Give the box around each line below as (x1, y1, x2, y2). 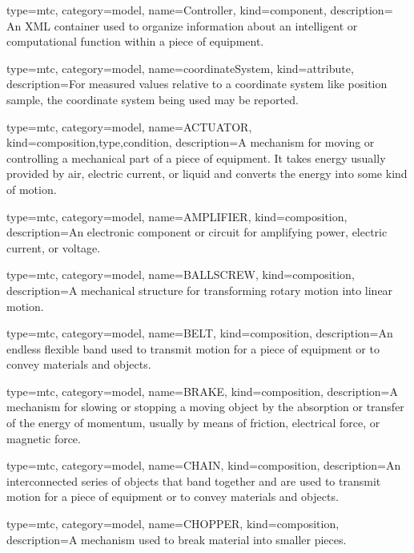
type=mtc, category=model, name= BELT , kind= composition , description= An (6, 325, 393, 341)
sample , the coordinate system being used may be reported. (6, 91, 299, 107)
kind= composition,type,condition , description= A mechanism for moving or (6, 134, 375, 151)
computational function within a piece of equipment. (6, 33, 264, 50)
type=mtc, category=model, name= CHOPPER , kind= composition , (6, 515, 340, 532)
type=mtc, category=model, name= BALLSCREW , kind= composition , (6, 266, 355, 283)
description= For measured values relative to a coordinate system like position (6, 75, 388, 92)
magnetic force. (6, 430, 81, 446)
